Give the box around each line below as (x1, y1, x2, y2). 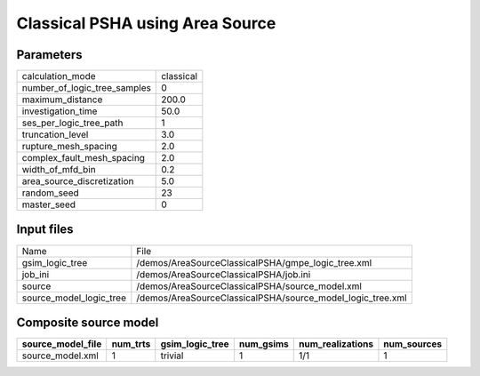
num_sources (383, 338, 443, 350)
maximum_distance (21, 93, 103, 106)
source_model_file (21, 338, 102, 350)
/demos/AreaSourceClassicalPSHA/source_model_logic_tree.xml (136, 292, 408, 304)
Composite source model (16, 316, 159, 330)
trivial (160, 349, 184, 362)
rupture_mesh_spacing (21, 140, 117, 153)
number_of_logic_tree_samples (21, 82, 151, 94)
